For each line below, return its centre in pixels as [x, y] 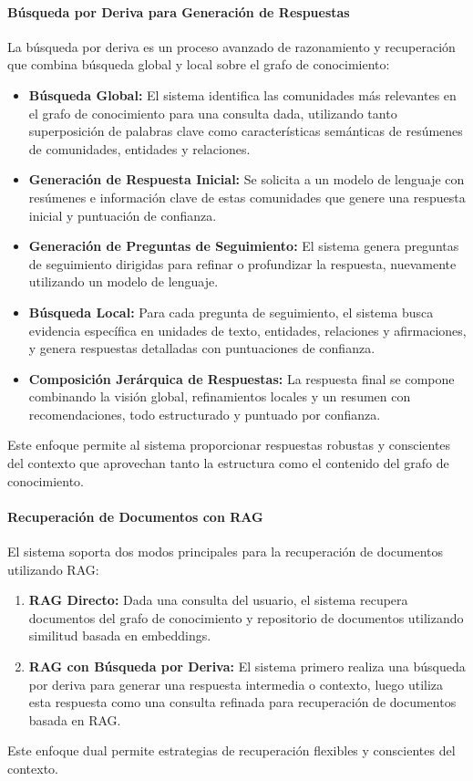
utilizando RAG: [53, 569]
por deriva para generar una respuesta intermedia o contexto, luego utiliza [236, 684]
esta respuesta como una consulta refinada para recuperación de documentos [242, 702]
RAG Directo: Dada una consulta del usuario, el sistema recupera [218, 600]
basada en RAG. [75, 719]
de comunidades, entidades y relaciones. [139, 148]
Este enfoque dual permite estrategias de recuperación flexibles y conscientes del [231, 750]
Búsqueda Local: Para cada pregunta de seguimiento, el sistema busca [231, 312]
